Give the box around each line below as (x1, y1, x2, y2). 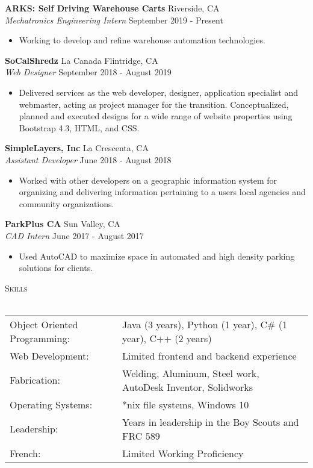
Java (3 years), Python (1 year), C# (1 (122, 317, 287, 331)
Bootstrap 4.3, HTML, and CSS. (19, 121, 140, 134)
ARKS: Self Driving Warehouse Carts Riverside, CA (5, 2, 220, 14)
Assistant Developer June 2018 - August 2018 (5, 153, 172, 166)
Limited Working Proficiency (122, 446, 244, 460)
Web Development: (10, 348, 89, 363)
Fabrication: (10, 373, 60, 387)
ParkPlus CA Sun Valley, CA (5, 217, 120, 230)
